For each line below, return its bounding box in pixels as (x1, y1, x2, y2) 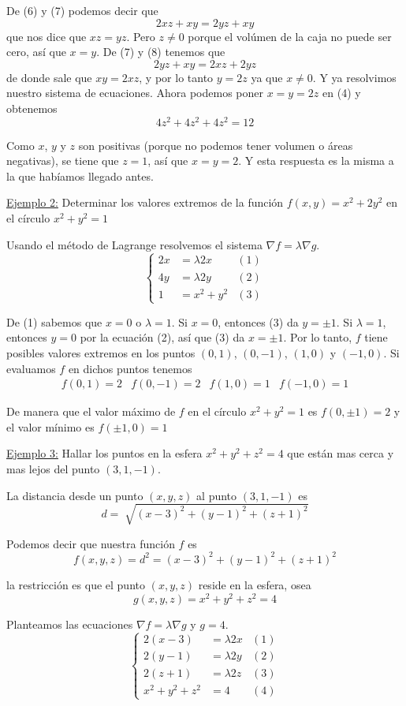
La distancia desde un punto (6, 487, 143, 503)
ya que (251, 69, 283, 85)
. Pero (126, 28, 155, 44)
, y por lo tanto (139, 69, 214, 85)
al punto (196, 487, 237, 503)
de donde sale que (6, 69, 92, 85)
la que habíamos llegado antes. (6, 167, 154, 184)
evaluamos (6, 360, 56, 376)
